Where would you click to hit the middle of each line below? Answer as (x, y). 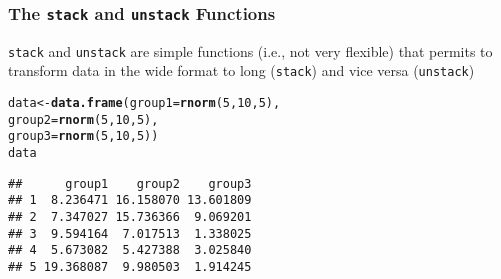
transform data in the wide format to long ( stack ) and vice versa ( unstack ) (241, 70)
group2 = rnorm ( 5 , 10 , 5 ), (83, 119)
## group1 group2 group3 (130, 183)
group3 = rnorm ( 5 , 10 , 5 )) (83, 136)
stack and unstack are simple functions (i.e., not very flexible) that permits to (250, 50)
